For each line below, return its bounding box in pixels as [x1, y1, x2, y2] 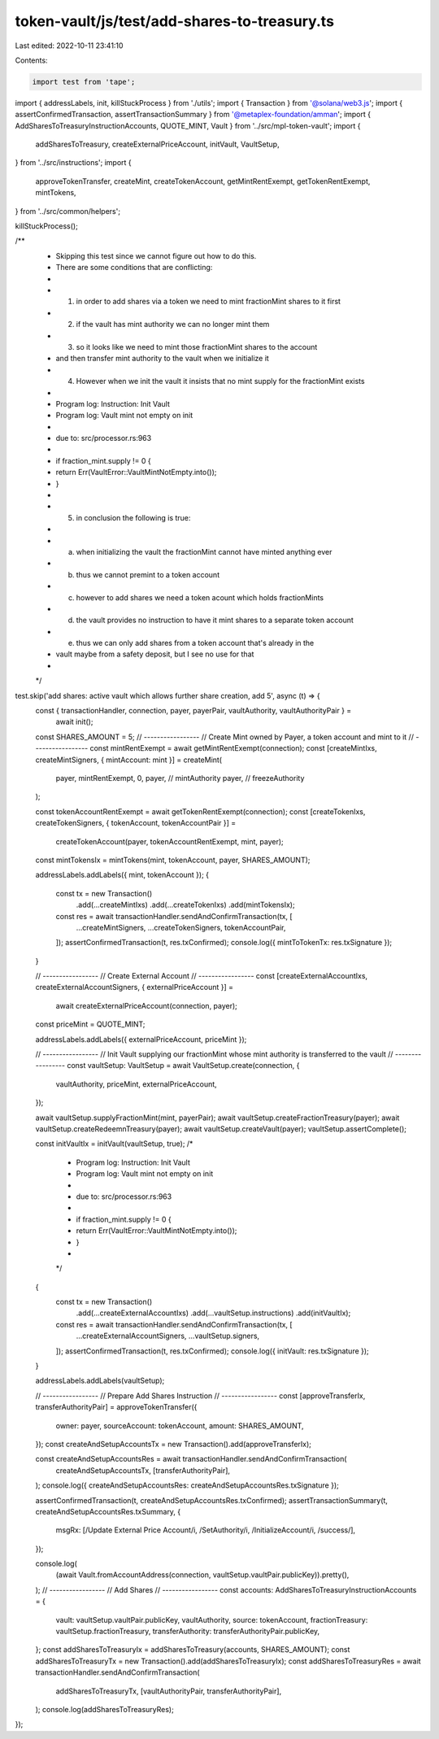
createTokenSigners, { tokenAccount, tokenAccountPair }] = [35, 818, 237, 828]
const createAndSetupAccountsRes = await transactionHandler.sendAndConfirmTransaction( [35, 1454, 347, 1464]
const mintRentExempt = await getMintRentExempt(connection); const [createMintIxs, [89, 743, 377, 753]
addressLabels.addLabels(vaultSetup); [35, 1375, 165, 1386]
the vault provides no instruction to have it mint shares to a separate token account [76, 615, 354, 625]
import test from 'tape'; [32, 77, 136, 86]
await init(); [55, 717, 93, 727]
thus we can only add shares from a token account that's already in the [76, 639, 315, 648]
